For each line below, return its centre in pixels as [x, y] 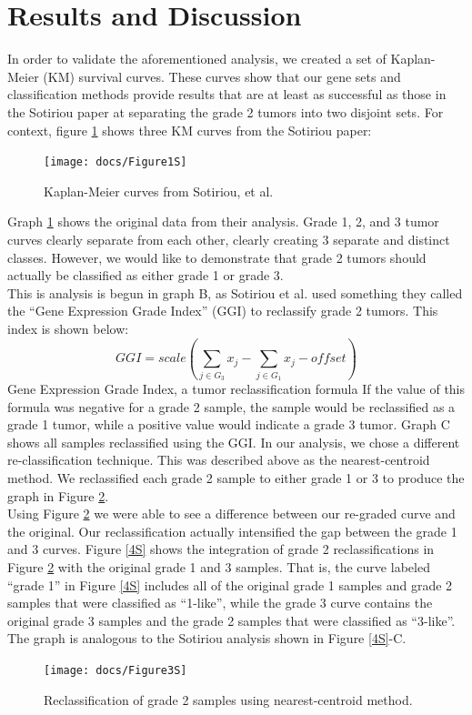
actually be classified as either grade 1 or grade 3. [146, 275]
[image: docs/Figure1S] [115, 162]
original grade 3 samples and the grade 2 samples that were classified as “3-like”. [231, 620]
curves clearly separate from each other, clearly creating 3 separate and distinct [229, 239]
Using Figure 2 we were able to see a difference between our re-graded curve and [231, 514]
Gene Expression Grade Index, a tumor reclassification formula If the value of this [236, 389]
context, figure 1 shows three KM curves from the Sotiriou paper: [190, 130]
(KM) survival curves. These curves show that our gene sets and [222, 76]
